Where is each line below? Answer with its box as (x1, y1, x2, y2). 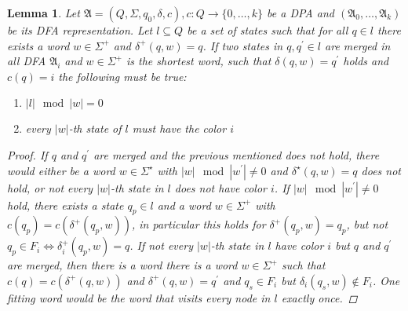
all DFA (7, 53, 46, 69)
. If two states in (202, 37, 283, 53)
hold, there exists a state (7, 196, 124, 213)
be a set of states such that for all (187, 22, 348, 38)
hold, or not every (7, 179, 93, 196)
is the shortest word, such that (126, 53, 271, 69)
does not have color (174, 179, 267, 196)
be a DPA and (267, 5, 334, 20)
